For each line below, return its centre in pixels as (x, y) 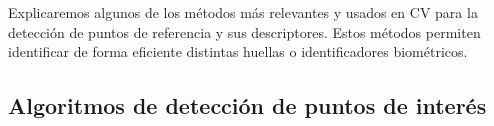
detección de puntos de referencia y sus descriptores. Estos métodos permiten (244, 31)
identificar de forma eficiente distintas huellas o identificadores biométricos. (238, 51)
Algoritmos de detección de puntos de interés (247, 105)
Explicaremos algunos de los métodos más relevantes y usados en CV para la (243, 12)
